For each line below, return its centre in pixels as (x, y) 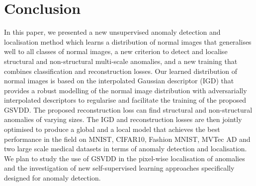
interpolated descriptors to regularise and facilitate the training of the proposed (125, 100)
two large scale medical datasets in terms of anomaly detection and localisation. (126, 149)
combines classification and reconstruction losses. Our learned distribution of (121, 71)
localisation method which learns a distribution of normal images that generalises (128, 41)
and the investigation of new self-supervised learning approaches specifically (119, 168)
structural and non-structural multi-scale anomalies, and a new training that (121, 61)
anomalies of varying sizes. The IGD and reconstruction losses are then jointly (123, 119)
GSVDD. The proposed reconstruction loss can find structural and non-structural (128, 109)
